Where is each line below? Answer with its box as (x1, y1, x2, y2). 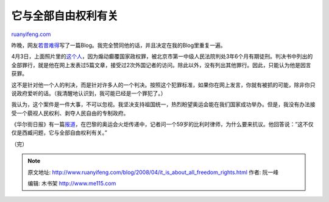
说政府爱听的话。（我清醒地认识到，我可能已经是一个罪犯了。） (11, 89, 166, 97)
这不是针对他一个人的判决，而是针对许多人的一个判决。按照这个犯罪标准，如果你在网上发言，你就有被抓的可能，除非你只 (11, 81, 316, 88)
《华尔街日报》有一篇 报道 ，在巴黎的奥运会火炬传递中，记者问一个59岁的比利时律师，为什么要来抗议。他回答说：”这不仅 (11, 121, 314, 128)
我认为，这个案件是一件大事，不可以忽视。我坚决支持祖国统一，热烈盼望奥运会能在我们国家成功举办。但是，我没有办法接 (11, 101, 316, 108)
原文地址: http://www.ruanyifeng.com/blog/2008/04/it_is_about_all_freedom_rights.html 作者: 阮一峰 (27, 168, 279, 176)
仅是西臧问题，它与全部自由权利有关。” (11, 129, 108, 137)
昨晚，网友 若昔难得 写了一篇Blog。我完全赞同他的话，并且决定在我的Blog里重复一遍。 (11, 41, 227, 49)
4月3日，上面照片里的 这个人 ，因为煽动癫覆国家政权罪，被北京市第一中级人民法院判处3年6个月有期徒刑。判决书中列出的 (11, 52, 313, 60)
